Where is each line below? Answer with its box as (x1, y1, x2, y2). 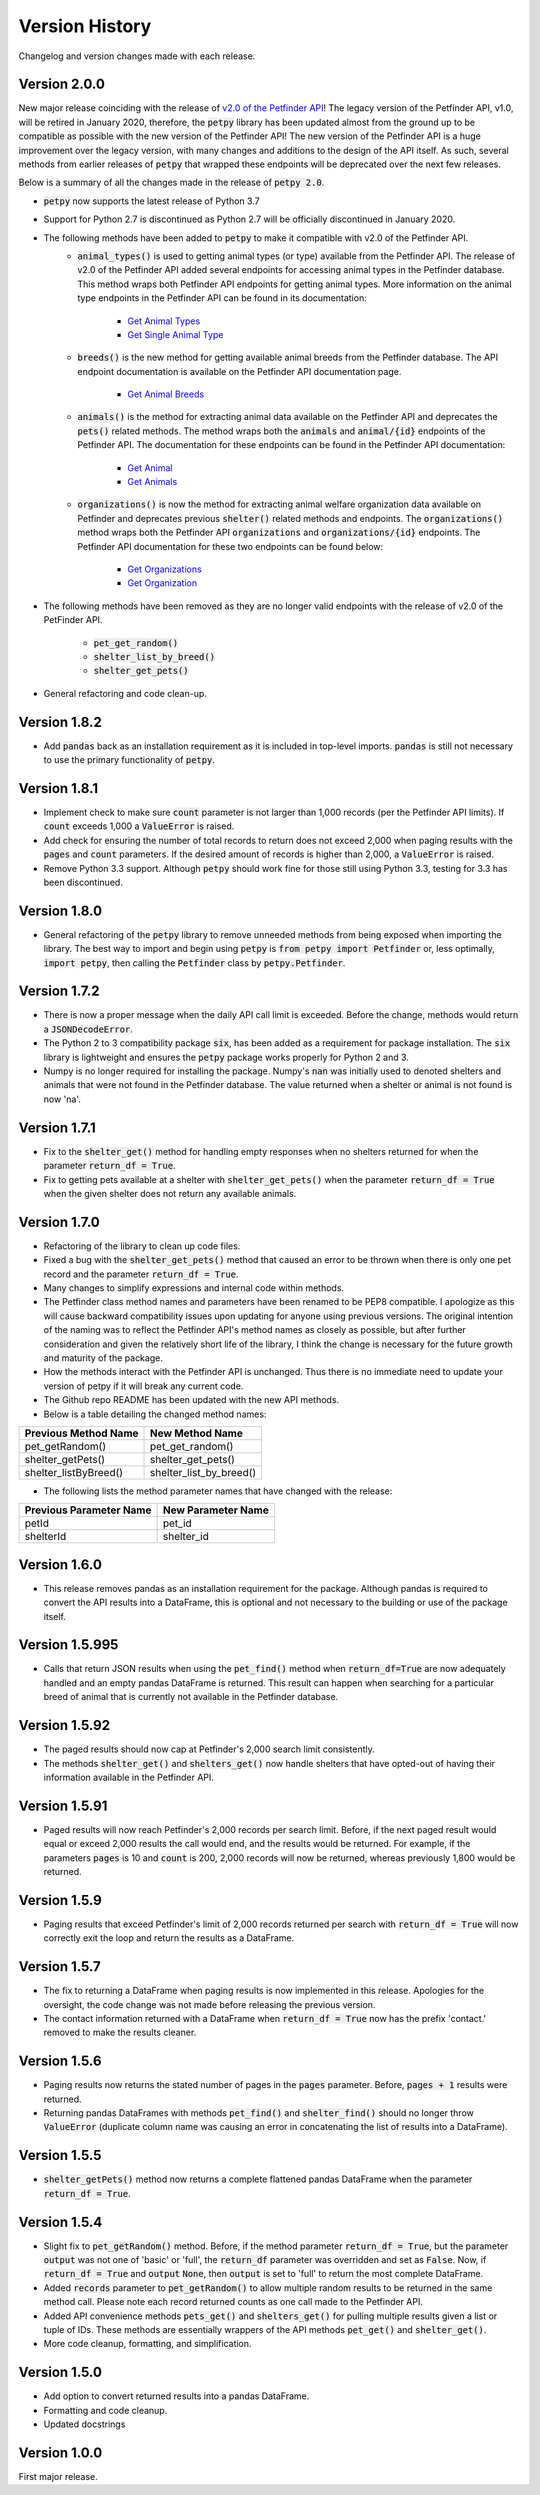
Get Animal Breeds (127, 388, 205, 400)
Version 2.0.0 (18, 76, 105, 93)
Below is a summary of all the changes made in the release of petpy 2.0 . (18, 176, 325, 189)
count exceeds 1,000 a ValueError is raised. (43, 820, 235, 832)
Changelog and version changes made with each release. (18, 50, 256, 62)
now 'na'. (43, 1093, 82, 1105)
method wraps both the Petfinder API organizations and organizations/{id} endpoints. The (77, 526, 481, 539)
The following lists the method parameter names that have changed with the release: (43, 1485, 393, 1497)
